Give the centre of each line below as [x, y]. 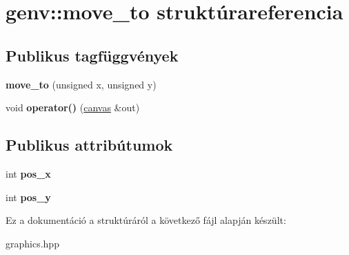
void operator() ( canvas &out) [73, 107]
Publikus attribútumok [89, 145]
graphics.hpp [32, 243]
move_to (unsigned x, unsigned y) [81, 84]
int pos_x [28, 173]
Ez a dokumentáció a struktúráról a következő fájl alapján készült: [146, 220]
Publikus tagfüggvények [92, 55]
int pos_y [28, 197]
